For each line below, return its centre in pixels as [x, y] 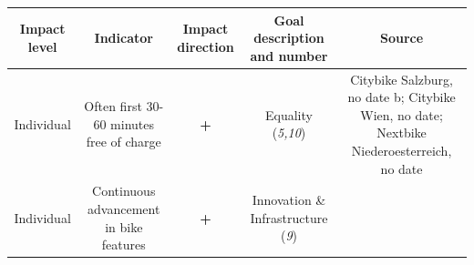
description [289, 38]
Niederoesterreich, [402, 150]
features [124, 245]
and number [289, 55]
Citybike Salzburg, [402, 79]
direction [206, 46]
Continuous [124, 191]
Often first [113, 105]
